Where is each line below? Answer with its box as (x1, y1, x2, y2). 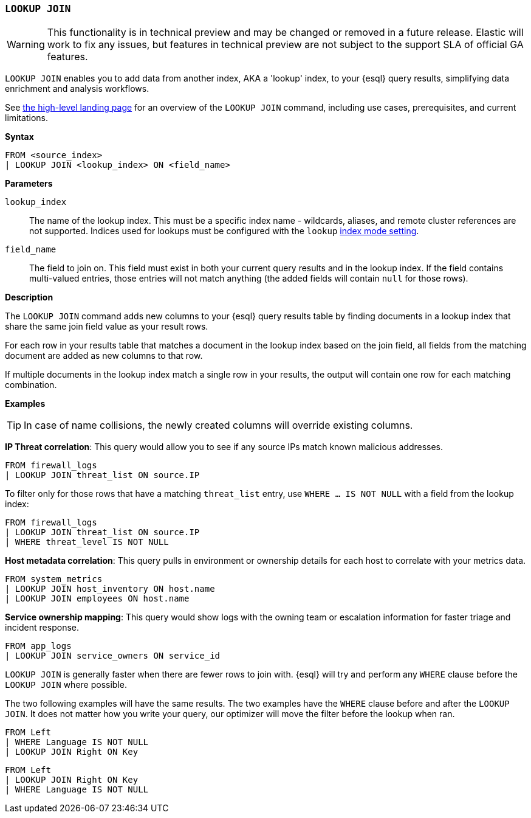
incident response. (5, 622, 79, 633)
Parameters (5, 178, 53, 189)
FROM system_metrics (5, 574, 103, 584)
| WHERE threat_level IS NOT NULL (5, 537, 169, 547)
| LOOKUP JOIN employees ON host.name (5, 594, 190, 604)
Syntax (5, 131, 34, 142)
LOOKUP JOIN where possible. (5, 679, 127, 690)
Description (5, 292, 53, 303)
